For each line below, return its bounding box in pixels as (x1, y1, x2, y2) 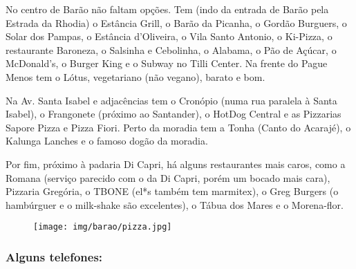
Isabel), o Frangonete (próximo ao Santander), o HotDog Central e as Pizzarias (6, 106, 341, 121)
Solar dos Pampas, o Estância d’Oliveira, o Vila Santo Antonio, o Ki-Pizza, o (6, 29, 332, 44)
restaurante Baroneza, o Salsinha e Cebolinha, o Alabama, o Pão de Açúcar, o (6, 42, 337, 57)
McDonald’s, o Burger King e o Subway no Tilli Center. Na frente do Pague (6, 56, 328, 71)
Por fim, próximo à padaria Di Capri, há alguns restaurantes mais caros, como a (6, 156, 346, 171)
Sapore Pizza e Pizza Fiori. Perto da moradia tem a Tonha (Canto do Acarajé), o (6, 120, 351, 134)
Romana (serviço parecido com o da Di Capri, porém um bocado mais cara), (6, 170, 330, 185)
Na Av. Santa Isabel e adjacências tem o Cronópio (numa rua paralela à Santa (6, 93, 337, 107)
